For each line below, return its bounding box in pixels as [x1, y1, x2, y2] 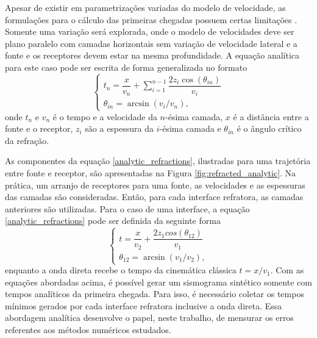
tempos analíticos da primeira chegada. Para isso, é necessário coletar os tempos [5, 287, 304, 300]
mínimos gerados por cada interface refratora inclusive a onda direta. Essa [5, 299, 282, 312]
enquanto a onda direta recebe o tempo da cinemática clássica [5, 264, 237, 276]
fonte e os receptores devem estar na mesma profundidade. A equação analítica [5, 49, 300, 62]
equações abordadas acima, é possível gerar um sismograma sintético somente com [5, 275, 312, 288]
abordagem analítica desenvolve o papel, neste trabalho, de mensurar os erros [5, 311, 294, 324]
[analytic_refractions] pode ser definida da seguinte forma [5, 214, 221, 227]
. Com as [270, 264, 304, 276]
